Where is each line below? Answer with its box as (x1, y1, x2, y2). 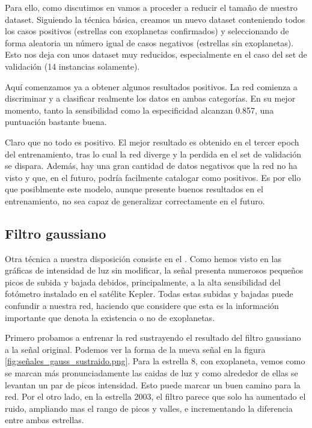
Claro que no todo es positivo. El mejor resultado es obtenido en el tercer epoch (5, 135, 299, 148)
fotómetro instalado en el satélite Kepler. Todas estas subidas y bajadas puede (5, 287, 293, 300)
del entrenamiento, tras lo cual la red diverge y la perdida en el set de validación (5, 147, 302, 160)
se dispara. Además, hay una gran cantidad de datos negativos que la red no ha (5, 159, 298, 172)
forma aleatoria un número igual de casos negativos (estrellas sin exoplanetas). (5, 36, 294, 49)
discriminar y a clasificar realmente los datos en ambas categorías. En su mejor (5, 92, 296, 105)
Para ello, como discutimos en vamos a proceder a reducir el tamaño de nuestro (5, 1, 298, 13)
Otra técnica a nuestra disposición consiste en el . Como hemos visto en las (5, 252, 281, 264)
